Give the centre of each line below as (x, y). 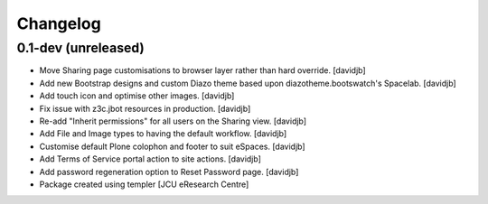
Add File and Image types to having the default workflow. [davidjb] (163, 134)
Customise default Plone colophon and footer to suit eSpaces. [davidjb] (173, 146)
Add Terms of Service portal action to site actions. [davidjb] (150, 159)
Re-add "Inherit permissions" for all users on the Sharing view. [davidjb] (173, 121)
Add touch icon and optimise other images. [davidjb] (137, 96)
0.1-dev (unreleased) (80, 48)
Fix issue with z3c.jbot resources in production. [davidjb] (145, 108)
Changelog (59, 23)
